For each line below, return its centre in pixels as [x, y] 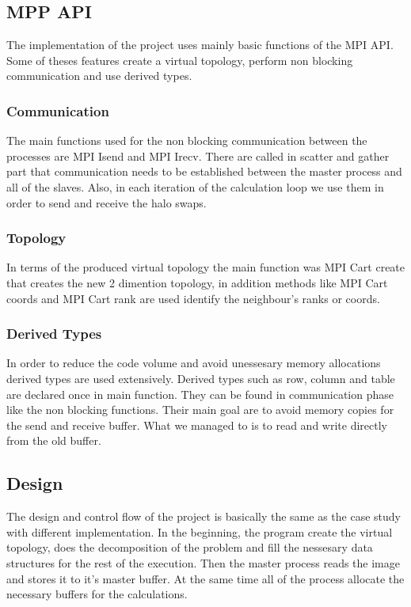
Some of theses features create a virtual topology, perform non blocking [180, 60]
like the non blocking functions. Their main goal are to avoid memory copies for [200, 410]
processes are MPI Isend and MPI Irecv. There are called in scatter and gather [198, 156]
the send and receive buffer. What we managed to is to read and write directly [197, 425]
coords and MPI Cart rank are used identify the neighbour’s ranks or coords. [193, 298]
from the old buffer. [54, 440]
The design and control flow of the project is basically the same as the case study [204, 516]
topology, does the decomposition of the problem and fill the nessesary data [190, 547]
